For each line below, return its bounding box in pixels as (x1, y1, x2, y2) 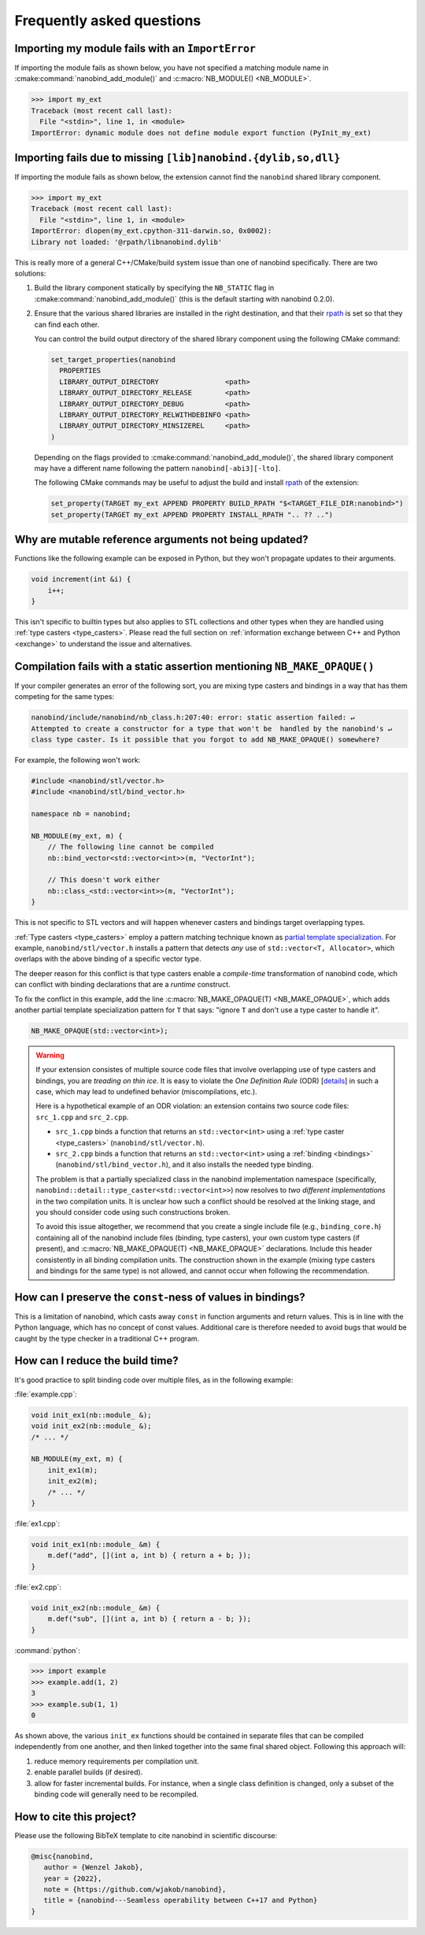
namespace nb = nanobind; (31, 809, 131, 819)
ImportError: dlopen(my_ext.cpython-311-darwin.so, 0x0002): (31, 227, 272, 235)
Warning (35, 1050, 65, 1060)
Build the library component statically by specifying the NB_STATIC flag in (34, 283, 275, 293)
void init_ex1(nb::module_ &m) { (31, 1540, 161, 1548)
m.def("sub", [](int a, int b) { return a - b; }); (47, 1615, 252, 1623)
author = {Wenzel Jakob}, (43, 1863, 144, 1872)
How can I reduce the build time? (14, 1354, 179, 1367)
